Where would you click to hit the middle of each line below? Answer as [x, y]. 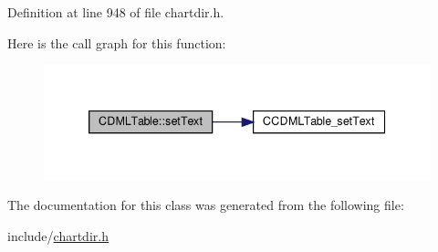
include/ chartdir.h [58, 235]
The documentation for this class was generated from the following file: [206, 205]
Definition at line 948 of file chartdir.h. [116, 12]
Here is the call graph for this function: [117, 42]
